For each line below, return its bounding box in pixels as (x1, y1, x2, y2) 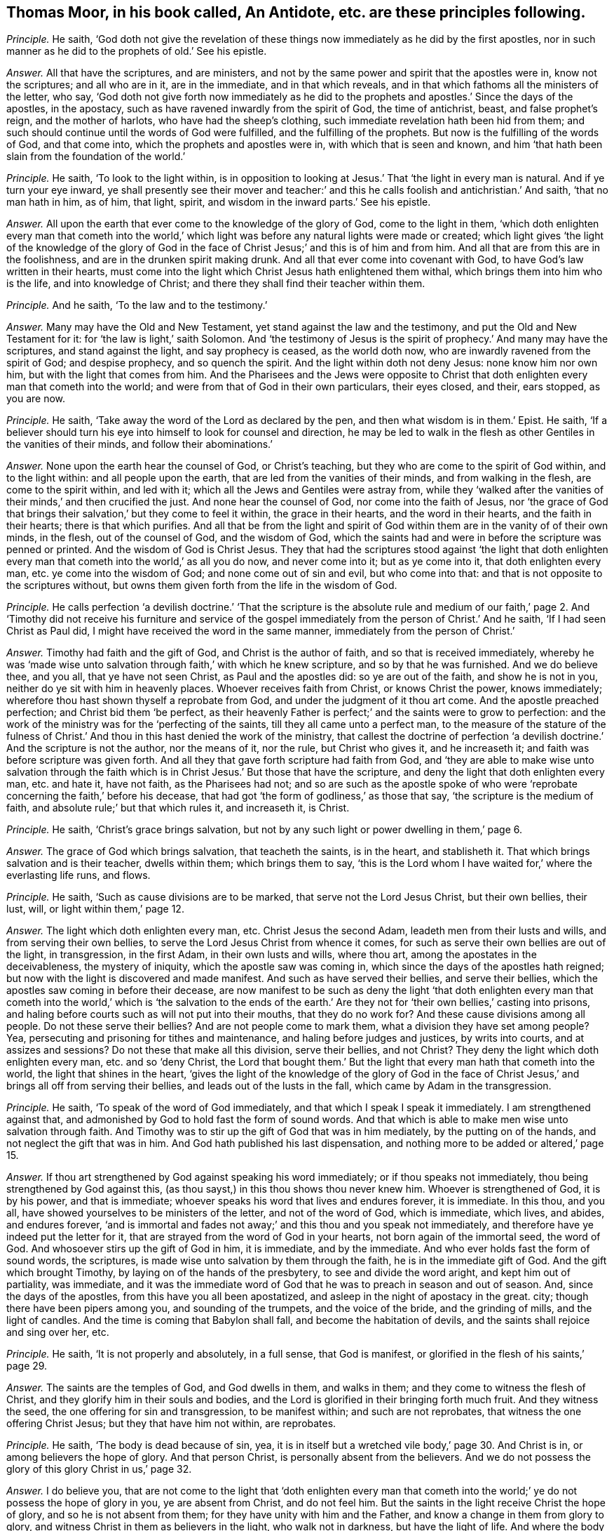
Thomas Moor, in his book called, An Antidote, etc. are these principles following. (6, 4, 586, 21)
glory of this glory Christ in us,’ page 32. (6, 1463, 192, 1476)
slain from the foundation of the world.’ (6, 150, 186, 163)
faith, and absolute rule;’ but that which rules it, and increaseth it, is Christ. (6, 802, 350, 814)
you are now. (6, 392, 66, 405)
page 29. (6, 1360, 48, 1372)
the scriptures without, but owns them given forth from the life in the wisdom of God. (6, 579, 397, 592)
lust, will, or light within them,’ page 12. (6, 903, 184, 915)
